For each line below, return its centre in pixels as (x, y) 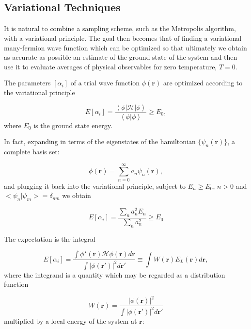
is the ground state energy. (73, 125)
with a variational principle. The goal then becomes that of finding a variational (123, 38)
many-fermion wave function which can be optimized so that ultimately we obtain (125, 47)
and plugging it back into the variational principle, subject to (95, 186)
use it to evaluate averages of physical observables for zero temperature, (110, 66)
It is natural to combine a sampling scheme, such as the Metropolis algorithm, (120, 28)
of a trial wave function (105, 83)
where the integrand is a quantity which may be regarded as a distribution (115, 274)
